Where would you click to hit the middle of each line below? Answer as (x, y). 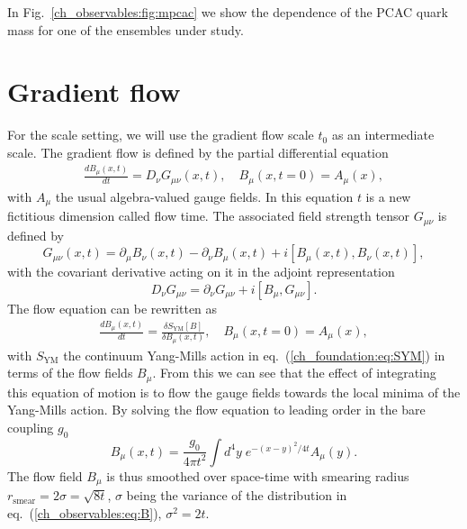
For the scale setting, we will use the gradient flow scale (161, 135)
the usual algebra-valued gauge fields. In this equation (204, 196)
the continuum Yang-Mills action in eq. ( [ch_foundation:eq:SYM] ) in (254, 355)
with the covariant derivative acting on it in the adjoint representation (201, 272)
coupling (31, 427)
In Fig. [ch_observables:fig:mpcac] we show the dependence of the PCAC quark (228, 12)
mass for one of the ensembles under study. (126, 29)
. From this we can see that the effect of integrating (294, 373)
